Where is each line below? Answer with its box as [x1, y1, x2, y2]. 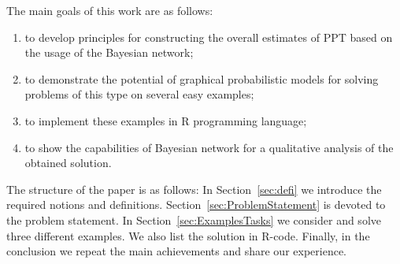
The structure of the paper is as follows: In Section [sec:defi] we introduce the [6, 180, 382, 197]
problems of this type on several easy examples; [24, 86, 254, 102]
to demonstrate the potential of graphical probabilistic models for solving [24, 70, 379, 87]
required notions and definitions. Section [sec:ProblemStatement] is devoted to [6, 196, 386, 213]
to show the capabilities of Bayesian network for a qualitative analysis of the [24, 139, 394, 155]
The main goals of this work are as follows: [6, 2, 213, 18]
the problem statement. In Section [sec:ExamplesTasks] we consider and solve [6, 211, 381, 228]
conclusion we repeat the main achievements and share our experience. [6, 243, 347, 259]
